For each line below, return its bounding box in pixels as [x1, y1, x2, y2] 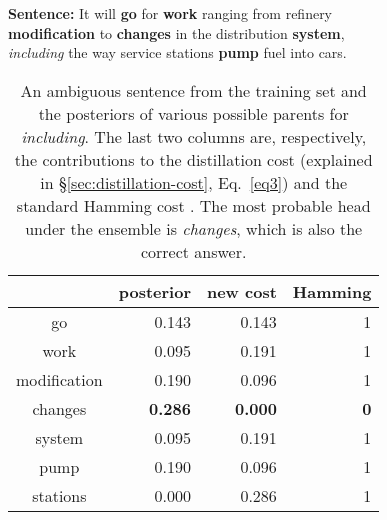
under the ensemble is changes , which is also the [25, 216, 363, 240]
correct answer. [140, 239, 247, 263]
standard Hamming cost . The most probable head [16, 193, 371, 217]
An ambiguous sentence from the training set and [20, 78, 367, 102]
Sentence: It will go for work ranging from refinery [8, 3, 333, 23]
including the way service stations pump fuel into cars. [8, 42, 347, 63]
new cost [206, 279, 277, 303]
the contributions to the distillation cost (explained [14, 147, 373, 171]
